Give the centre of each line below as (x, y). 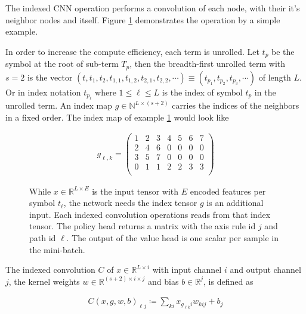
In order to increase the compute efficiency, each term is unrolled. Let (132, 51)
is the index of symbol (202, 92)
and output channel (265, 270)
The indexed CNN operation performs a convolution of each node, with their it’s (153, 8)
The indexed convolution (50, 270)
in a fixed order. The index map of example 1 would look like (117, 117)
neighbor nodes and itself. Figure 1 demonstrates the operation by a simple (143, 19)
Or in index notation (43, 92)
